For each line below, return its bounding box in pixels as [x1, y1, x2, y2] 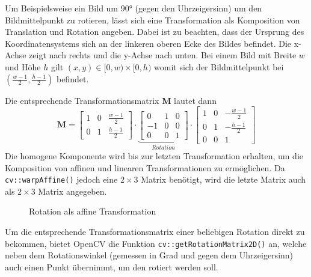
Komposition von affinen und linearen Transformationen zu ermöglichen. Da [5, 161, 285, 174]
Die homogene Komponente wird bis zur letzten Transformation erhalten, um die [5, 150, 303, 162]
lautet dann [174, 94, 217, 106]
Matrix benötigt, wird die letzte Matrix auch [141, 173, 306, 186]
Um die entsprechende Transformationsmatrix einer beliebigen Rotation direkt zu [5, 225, 305, 238]
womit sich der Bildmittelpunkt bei [154, 60, 284, 73]
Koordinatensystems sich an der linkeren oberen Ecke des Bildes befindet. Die [5, 37, 292, 49]
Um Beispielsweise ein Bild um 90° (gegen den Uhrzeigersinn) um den [5, 2, 262, 14]
